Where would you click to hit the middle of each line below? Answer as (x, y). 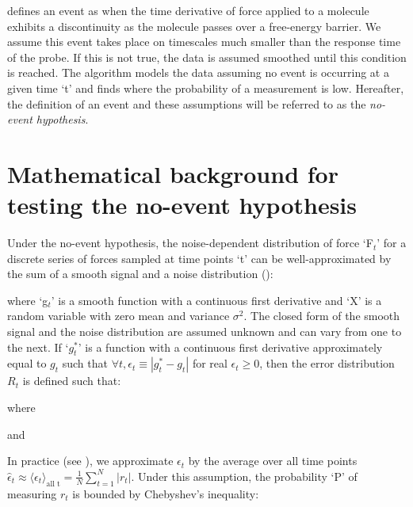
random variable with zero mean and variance (119, 316)
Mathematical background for (173, 173)
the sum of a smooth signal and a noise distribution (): (140, 274)
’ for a (392, 243)
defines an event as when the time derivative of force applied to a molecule (188, 10)
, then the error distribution (327, 363)
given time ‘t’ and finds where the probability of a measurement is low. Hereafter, (206, 88)
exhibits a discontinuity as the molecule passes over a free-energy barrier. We (194, 26)
